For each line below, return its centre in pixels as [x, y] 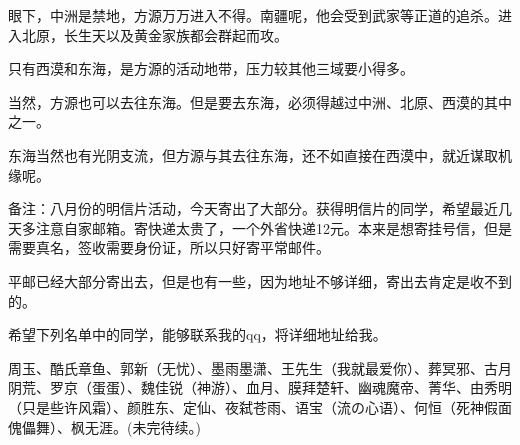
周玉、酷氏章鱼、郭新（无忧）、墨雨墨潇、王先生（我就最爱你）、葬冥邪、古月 [260, 367]
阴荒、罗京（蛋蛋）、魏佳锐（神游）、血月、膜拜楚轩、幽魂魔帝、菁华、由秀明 [260, 387]
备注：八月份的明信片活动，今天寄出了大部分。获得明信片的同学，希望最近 [253, 208]
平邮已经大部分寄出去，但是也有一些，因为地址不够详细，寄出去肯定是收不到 [260, 280]
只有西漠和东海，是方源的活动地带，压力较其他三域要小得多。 [211, 68]
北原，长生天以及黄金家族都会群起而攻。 [154, 34]
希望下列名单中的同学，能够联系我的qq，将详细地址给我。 [197, 334]
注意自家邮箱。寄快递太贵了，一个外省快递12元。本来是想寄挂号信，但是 [273, 227]
